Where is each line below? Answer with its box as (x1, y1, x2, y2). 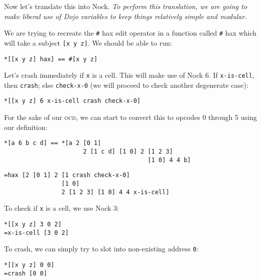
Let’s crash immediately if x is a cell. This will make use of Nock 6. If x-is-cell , (4, 70, 254, 80)
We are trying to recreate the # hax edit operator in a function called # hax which (4, 28, 257, 38)
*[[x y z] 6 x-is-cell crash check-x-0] (4, 97, 141, 105)
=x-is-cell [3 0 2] (4, 229, 69, 236)
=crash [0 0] (4, 269, 47, 277)
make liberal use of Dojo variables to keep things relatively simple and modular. (4, 11, 247, 21)
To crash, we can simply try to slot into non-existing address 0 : (4, 243, 199, 254)
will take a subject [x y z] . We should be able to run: (4, 37, 172, 48)
